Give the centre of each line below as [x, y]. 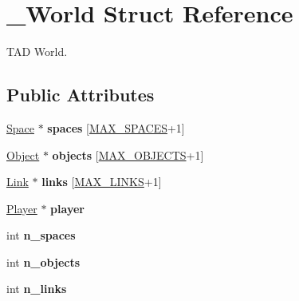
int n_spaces [41, 235]
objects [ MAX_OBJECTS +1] [128, 154]
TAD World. [37, 51]
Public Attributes [81, 95]
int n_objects [43, 261]
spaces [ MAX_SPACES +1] [116, 127]
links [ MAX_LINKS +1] [102, 182]
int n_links [37, 289]
